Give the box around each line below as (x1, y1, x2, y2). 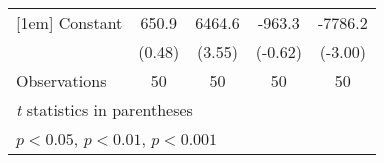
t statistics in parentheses (16, 98, 193, 121)
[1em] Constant (16, 11, 123, 34)
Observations (16, 69, 107, 92)
